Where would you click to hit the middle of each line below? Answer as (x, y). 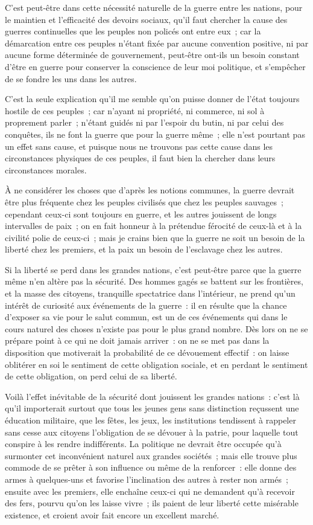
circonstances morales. (46, 169)
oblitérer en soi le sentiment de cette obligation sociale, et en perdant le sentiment (156, 364)
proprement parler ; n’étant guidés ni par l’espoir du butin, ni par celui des (144, 122)
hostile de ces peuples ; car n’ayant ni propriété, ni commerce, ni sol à (135, 110)
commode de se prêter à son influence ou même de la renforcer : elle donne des (151, 467)
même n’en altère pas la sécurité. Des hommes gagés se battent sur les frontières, (154, 281)
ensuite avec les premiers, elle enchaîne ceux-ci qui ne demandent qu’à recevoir (150, 491)
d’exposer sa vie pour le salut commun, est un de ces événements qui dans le (146, 317)
